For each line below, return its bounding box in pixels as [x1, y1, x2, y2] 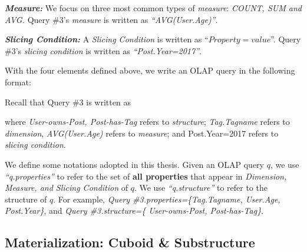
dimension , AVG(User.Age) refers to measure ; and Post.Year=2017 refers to [5, 127, 279, 139]
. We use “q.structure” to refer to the [134, 181, 268, 194]
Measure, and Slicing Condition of [5, 181, 128, 194]
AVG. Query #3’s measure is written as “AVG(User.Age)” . [5, 13, 218, 25]
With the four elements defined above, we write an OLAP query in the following [5, 64, 295, 77]
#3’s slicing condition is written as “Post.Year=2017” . [5, 44, 202, 57]
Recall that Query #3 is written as [5, 95, 131, 108]
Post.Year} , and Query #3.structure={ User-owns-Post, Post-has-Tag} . [5, 204, 264, 217]
